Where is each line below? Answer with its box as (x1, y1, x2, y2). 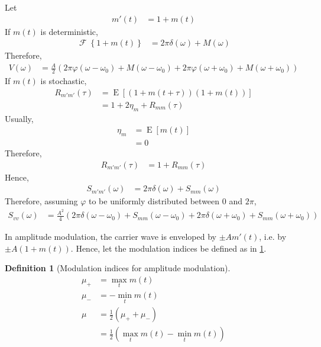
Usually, (5, 112, 34, 124)
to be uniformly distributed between (88, 195, 220, 207)
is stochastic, (40, 75, 87, 87)
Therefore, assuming (5, 195, 78, 207)
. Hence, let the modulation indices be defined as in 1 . (70, 242, 267, 254)
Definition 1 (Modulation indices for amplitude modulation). (5, 262, 231, 274)
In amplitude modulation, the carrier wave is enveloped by (5, 230, 216, 242)
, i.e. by (259, 230, 287, 242)
